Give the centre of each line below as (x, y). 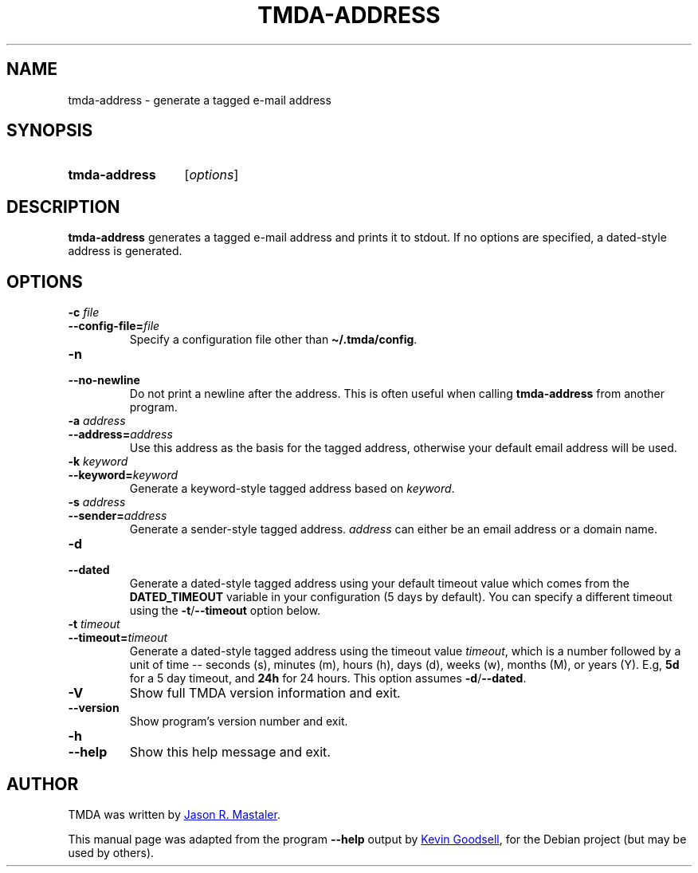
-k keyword (98, 462)
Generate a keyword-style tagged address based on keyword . (292, 489)
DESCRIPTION (63, 206)
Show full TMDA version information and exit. (265, 693)
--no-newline (104, 380)
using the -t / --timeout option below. (225, 611)
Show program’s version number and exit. (239, 722)
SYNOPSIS (50, 131)
